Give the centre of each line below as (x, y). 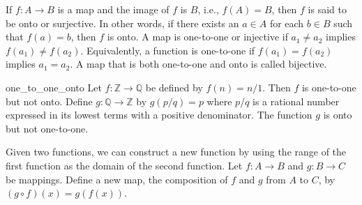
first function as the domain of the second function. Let (124, 165)
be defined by (174, 87)
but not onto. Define (49, 101)
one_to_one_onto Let (54, 87)
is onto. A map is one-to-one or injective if (197, 37)
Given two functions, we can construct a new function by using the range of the (176, 152)
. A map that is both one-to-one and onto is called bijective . (198, 64)
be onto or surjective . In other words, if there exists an (122, 23)
